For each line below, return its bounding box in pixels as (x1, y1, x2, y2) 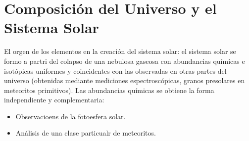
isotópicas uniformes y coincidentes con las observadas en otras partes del (4, 65, 227, 76)
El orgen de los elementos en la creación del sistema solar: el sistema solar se (4, 46, 236, 56)
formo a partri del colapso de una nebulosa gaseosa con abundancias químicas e (4, 55, 245, 66)
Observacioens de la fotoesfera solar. (15, 111, 126, 121)
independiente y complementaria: (4, 94, 104, 105)
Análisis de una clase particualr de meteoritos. (15, 128, 156, 138)
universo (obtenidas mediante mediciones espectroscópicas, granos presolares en (4, 75, 245, 86)
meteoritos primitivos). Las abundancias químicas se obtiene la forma (4, 85, 214, 95)
